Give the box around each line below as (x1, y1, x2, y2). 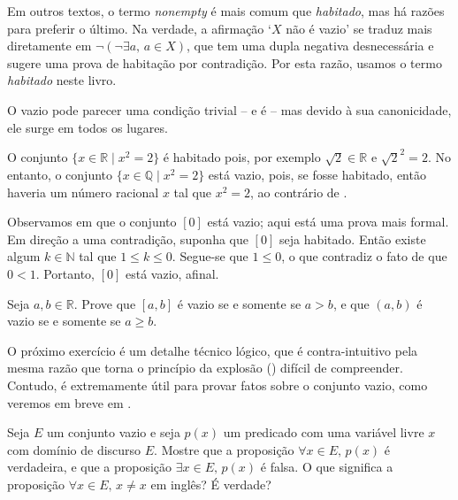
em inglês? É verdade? (150, 474, 271, 493)
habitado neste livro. (7, 71, 117, 89)
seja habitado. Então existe (279, 229, 426, 248)
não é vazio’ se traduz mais (286, 19, 432, 37)
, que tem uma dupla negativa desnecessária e (186, 36, 434, 55)
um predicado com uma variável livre (223, 423, 424, 442)
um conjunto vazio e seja (46, 423, 180, 442)
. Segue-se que (172, 247, 248, 265)
